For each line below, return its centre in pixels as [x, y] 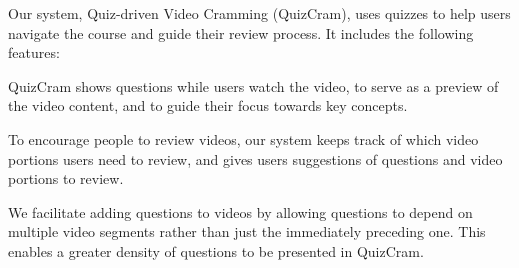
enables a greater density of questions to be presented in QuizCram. [216, 250]
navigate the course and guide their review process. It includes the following [241, 32]
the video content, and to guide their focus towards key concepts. [208, 105]
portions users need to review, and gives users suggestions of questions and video [255, 158]
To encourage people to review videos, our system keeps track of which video [243, 138]
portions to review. [66, 178]
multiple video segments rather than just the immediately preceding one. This [247, 231]
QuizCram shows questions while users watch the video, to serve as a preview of [253, 85]
